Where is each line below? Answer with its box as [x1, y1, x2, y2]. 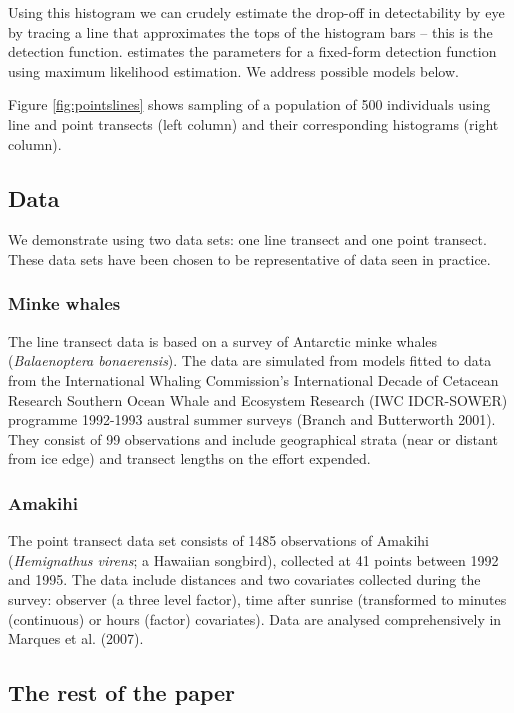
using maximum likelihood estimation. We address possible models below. [8, 60, 459, 81]
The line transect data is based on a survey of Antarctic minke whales [8, 330, 438, 351]
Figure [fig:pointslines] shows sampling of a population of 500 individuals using [8, 94, 491, 115]
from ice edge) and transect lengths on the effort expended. [8, 448, 371, 469]
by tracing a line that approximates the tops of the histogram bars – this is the [8, 21, 493, 42]
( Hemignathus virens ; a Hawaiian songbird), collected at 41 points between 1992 [8, 549, 499, 570]
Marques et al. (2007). [8, 628, 144, 649]
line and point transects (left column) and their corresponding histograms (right [8, 113, 499, 134]
